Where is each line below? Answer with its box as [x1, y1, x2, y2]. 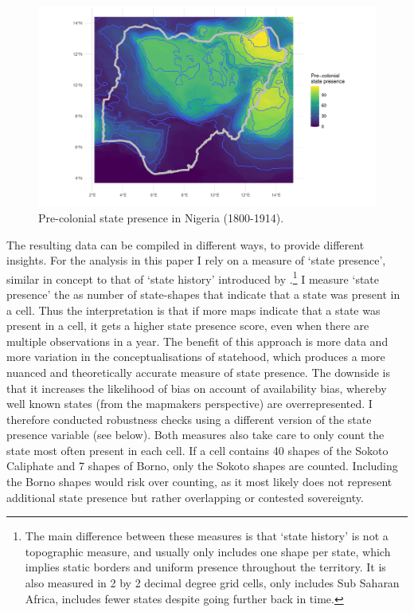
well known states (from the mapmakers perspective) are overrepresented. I [6, 395, 373, 412]
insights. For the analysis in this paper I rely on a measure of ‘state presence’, [6, 252, 386, 269]
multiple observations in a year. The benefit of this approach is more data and [6, 332, 389, 349]
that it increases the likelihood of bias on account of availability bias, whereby [6, 379, 387, 396]
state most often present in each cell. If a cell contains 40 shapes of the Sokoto [6, 441, 389, 458]
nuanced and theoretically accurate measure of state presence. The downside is [6, 363, 390, 380]
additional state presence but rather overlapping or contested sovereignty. [6, 488, 364, 505]
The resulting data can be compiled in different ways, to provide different [6, 236, 365, 253]
